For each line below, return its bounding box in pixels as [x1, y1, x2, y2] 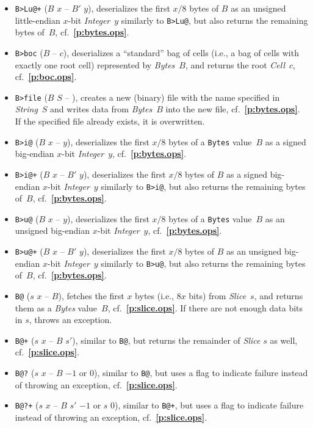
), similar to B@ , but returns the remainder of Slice [72, 333, 261, 346]
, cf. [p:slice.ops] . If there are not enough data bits [107, 301, 303, 314]
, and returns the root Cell [185, 58, 285, 71]
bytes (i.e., [135, 289, 174, 302]
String [15, 103, 38, 115]
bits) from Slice [189, 289, 246, 302]
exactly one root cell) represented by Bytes [15, 58, 175, 71]
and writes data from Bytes [50, 103, 153, 115]
